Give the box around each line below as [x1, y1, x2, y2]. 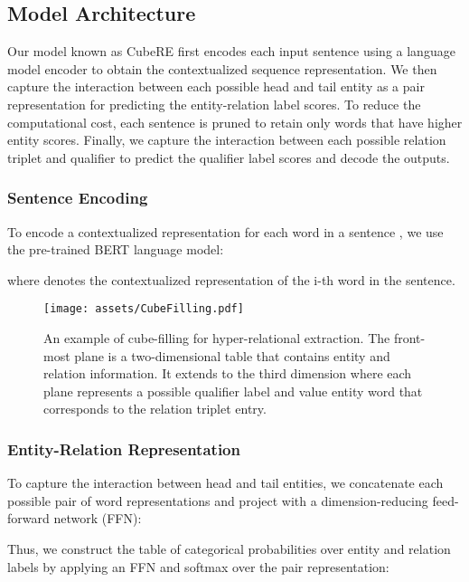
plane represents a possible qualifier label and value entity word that [43, 381, 423, 400]
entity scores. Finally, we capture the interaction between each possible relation [7, 130, 446, 149]
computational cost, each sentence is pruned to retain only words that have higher [7, 112, 463, 131]
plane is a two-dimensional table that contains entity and [74, 346, 390, 365]
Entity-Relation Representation [7, 437, 240, 460]
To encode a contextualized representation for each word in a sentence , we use [7, 222, 444, 241]
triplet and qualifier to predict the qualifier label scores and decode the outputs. [7, 148, 450, 167]
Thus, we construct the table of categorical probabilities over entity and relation [7, 539, 451, 558]
